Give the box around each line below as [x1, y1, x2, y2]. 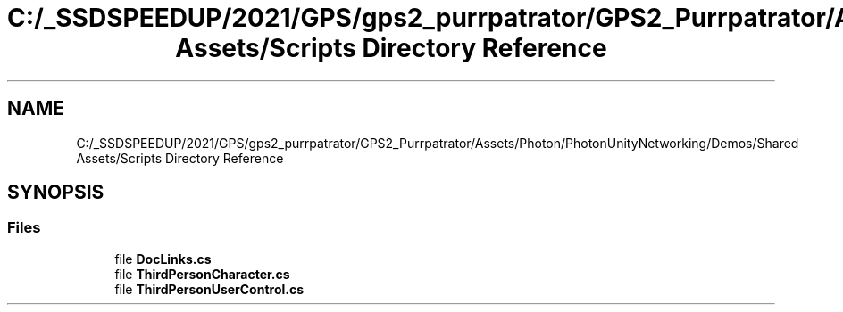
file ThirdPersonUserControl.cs [114, 281, 305, 297]
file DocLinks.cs [114, 250, 212, 267]
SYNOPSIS [7, 181, 104, 204]
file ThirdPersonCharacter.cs [114, 266, 290, 282]
